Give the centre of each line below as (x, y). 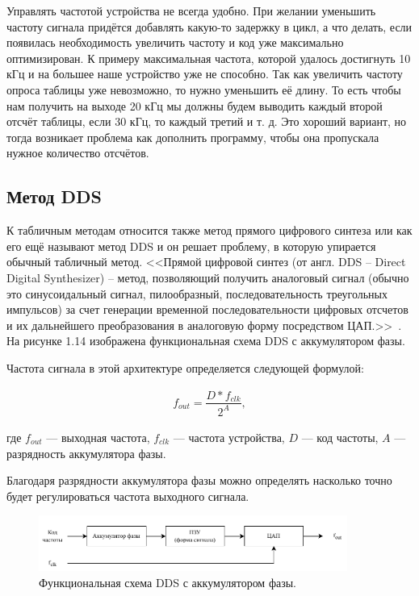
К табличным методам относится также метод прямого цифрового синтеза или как (209, 230)
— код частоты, (340, 437)
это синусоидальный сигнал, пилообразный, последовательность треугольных (197, 293)
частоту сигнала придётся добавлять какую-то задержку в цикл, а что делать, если (209, 26)
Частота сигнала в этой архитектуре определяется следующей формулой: (185, 367)
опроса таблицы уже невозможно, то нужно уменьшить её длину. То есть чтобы (204, 89)
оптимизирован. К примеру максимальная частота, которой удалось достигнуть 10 (209, 58)
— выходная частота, (98, 437)
